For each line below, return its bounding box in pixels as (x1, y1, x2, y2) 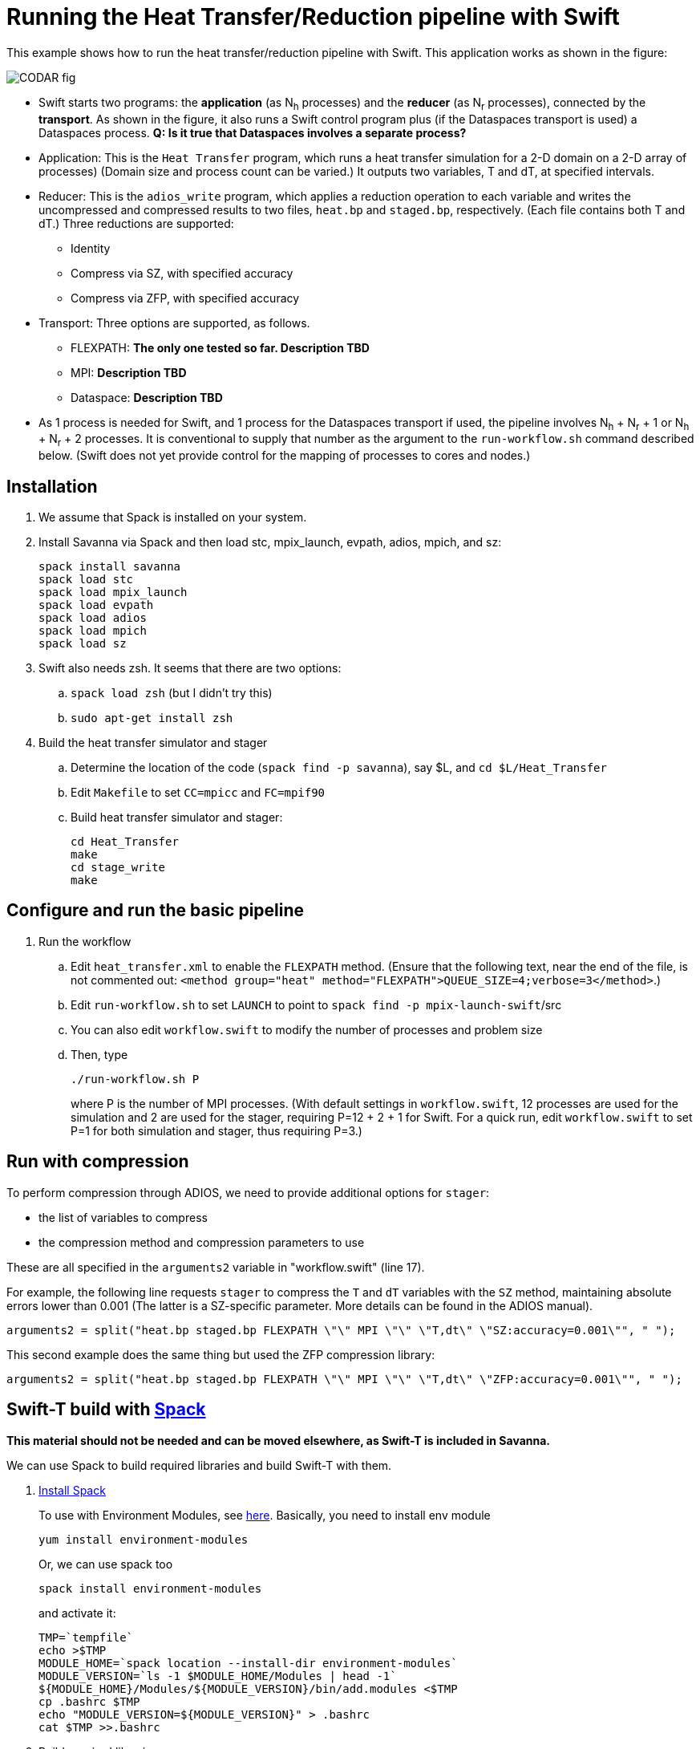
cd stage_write (71, 860, 166, 874)
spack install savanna (38, 559, 181, 573)
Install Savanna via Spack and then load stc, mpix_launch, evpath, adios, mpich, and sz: (38, 534, 502, 549)
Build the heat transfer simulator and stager (38, 735, 268, 749)
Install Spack (38, 1483, 106, 1497)
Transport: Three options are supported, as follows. (38, 315, 310, 330)
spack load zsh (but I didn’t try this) (71, 685, 273, 700)
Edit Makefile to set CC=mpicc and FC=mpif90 (71, 785, 326, 799)
